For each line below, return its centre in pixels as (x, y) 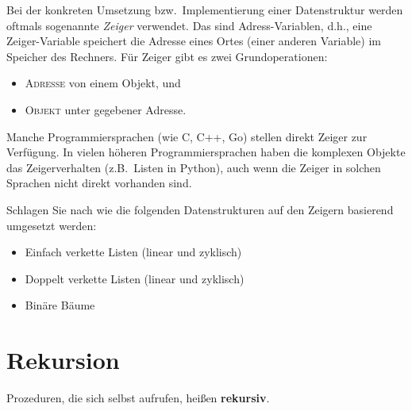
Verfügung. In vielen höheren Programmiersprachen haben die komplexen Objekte (206, 152)
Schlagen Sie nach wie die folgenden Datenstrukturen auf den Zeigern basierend (200, 209)
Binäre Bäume (60, 305)
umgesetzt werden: (52, 225)
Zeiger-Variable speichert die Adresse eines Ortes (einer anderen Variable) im (194, 41)
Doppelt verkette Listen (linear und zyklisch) (135, 278)
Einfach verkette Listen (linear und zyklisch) (133, 252)
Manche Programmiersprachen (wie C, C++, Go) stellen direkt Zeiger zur (187, 136)
